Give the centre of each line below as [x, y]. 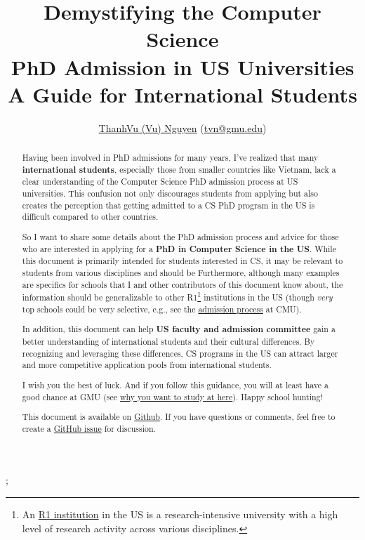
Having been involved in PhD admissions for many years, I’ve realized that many [170, 158]
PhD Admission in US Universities [182, 66]
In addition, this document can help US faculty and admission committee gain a [179, 329]
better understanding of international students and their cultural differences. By [168, 342]
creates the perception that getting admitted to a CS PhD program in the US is [168, 205]
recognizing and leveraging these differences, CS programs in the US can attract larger [180, 353]
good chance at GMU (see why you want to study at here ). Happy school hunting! [172, 396]
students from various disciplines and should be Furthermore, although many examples [181, 272]
